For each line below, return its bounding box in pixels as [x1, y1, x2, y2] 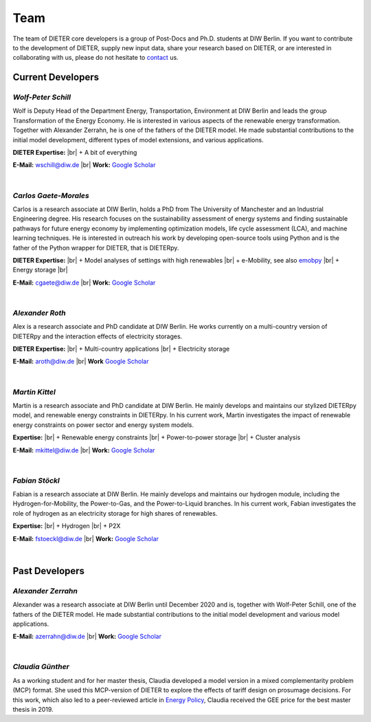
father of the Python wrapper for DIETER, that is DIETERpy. [12, 243, 179, 252]
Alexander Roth [12, 308, 66, 318]
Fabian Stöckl [12, 475, 60, 485]
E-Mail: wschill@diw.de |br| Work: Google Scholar [12, 161, 156, 169]
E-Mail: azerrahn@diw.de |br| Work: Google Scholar [12, 633, 161, 641]
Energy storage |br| [12, 265, 68, 274]
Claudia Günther [12, 662, 70, 672]
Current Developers [12, 72, 100, 83]
